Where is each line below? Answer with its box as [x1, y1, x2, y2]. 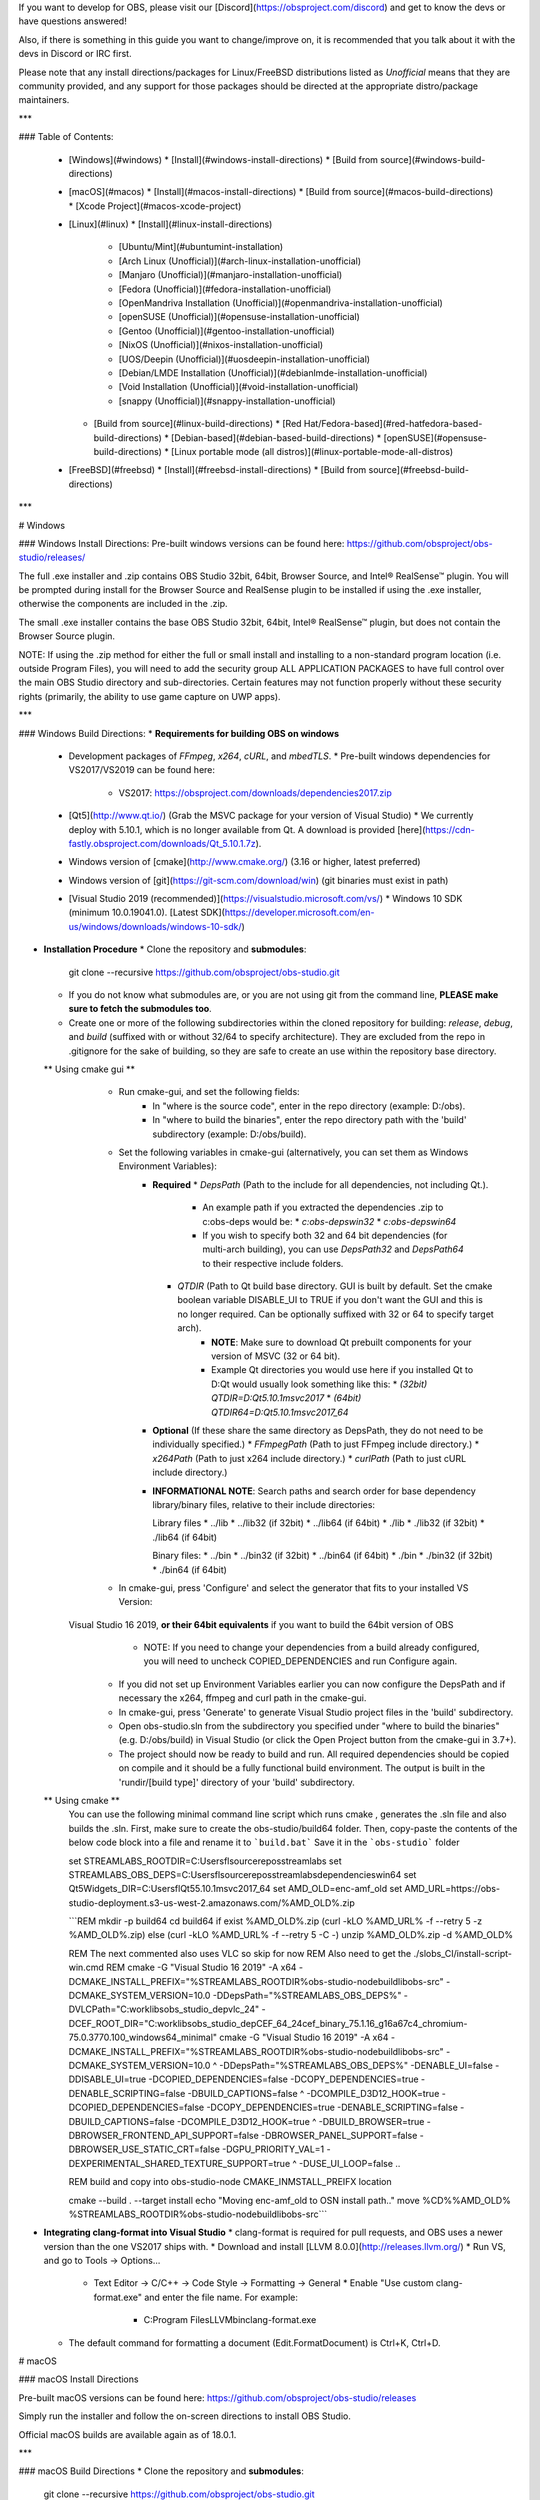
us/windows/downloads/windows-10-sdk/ [68, 920, 242, 932]
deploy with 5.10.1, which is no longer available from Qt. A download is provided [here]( [68, 823, 426, 835]
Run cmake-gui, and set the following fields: [118, 1086, 300, 1098]
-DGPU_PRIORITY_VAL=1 [221, 2143, 325, 2155]
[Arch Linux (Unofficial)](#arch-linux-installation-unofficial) [118, 255, 362, 267]
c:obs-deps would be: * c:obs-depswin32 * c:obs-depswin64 [202, 1215, 457, 1227]
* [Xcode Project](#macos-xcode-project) [68, 200, 242, 212]
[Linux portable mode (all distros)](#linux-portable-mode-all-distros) [170, 445, 454, 457]
